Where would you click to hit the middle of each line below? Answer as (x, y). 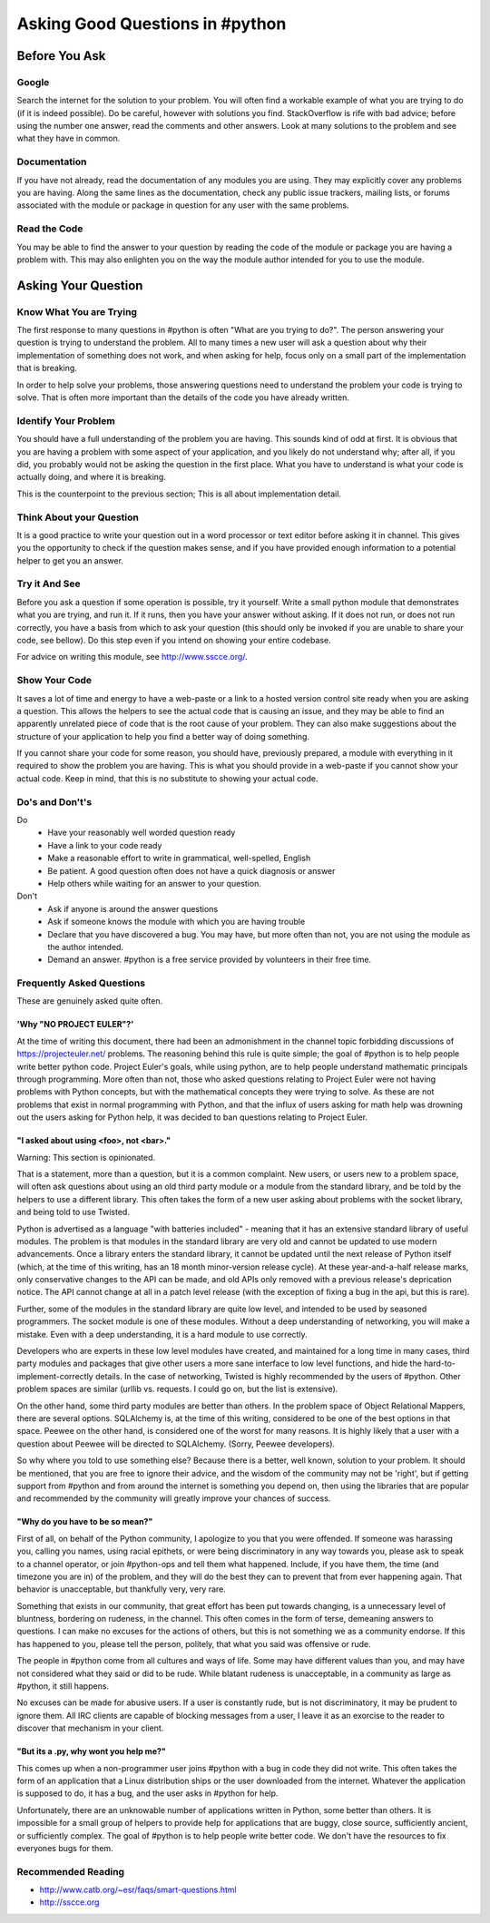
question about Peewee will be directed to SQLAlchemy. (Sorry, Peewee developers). (176, 1444)
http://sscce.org (69, 1902)
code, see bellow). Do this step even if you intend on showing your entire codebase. (174, 640)
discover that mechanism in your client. (90, 1728)
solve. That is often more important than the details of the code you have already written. (183, 397)
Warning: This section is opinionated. (86, 1157)
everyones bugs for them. (65, 1848)
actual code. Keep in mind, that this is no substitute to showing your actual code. (167, 778)
